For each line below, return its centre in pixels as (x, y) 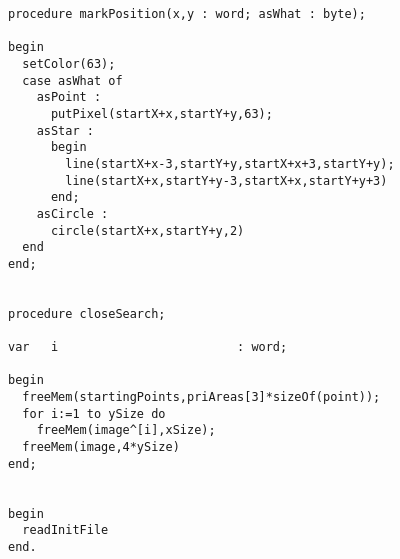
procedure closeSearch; (87, 313)
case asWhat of (72, 80)
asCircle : (72, 213)
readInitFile (65, 530)
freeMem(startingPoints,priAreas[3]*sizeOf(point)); (201, 397)
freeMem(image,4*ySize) (101, 447)
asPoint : (69, 97)
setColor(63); (69, 63)
